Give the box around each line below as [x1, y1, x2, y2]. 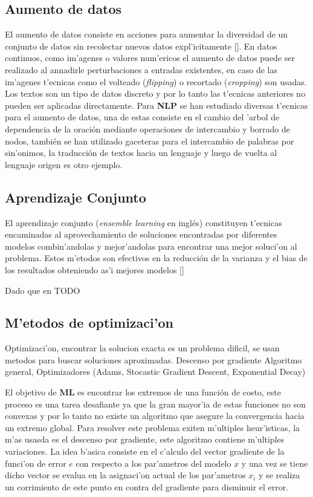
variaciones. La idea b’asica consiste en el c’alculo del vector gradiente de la [5, 445, 285, 458]
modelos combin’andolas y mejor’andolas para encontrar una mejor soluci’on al [5, 239, 297, 252]
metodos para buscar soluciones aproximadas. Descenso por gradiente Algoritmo [5, 353, 302, 366]
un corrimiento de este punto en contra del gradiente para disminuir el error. [5, 480, 289, 493]
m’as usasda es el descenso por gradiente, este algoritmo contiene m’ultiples [5, 433, 285, 446]
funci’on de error [5, 456, 66, 469]
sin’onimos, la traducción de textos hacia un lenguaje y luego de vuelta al [5, 146, 277, 159]
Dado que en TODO [5, 284, 80, 296]
